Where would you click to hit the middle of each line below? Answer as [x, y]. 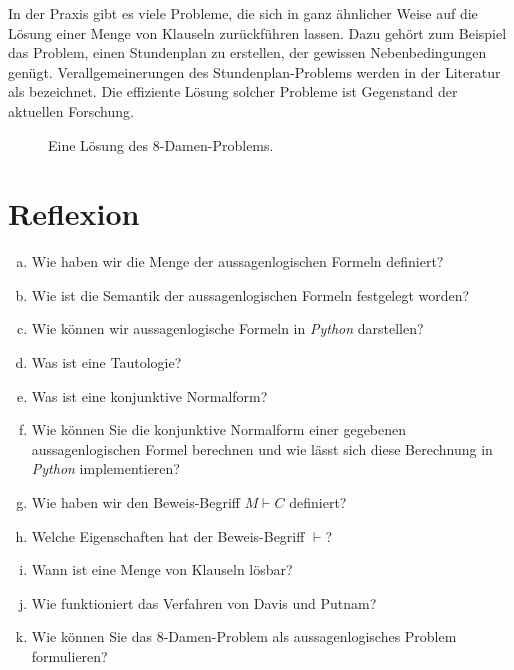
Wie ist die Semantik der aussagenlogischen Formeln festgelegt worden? [250, 294]
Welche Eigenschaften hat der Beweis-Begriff [168, 535]
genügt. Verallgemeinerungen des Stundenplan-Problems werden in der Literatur [254, 71]
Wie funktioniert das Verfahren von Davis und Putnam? [204, 602]
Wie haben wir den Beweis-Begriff [135, 502]
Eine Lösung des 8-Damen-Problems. [161, 144]
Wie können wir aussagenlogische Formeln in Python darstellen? [227, 328]
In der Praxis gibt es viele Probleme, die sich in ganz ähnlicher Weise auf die [243, 13]
